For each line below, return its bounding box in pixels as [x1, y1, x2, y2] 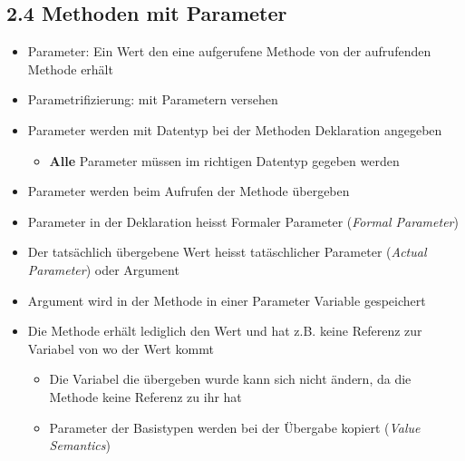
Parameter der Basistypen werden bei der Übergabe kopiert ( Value [49, 417, 421, 436]
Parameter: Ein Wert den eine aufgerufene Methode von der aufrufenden [27, 42, 431, 61]
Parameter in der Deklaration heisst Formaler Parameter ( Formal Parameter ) [27, 211, 459, 230]
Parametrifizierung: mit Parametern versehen [27, 90, 278, 109]
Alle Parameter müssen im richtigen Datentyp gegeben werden [49, 151, 400, 170]
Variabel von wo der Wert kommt [27, 338, 214, 358]
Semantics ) [49, 436, 111, 455]
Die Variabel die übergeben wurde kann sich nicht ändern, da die [49, 369, 412, 388]
